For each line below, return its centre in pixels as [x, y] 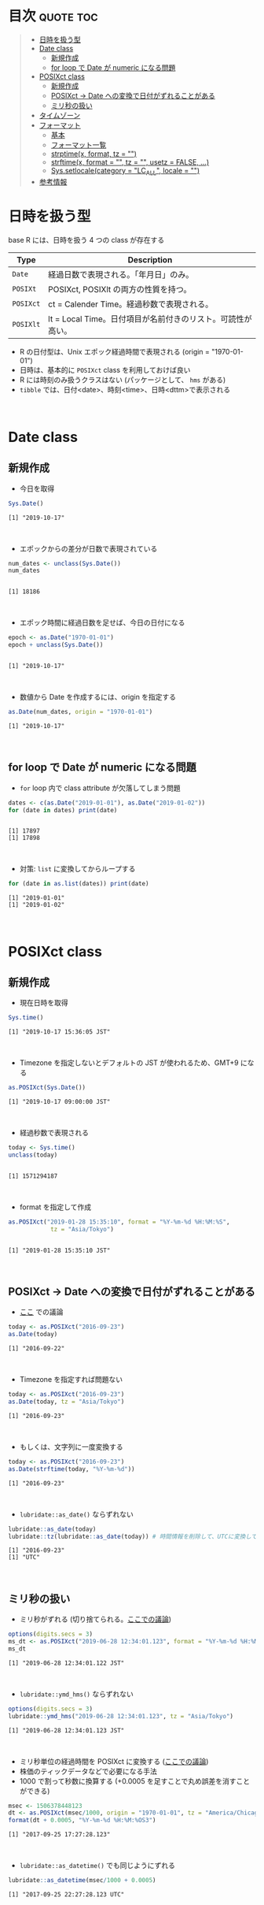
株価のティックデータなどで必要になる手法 [88, 1771]
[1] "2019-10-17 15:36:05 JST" [59, 1032]
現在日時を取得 [44, 1003]
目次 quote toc [53, 16]
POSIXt [24, 289]
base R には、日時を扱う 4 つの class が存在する [86, 240]
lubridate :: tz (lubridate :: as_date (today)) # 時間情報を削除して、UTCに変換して [133, 1536]
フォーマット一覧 [79, 145]
